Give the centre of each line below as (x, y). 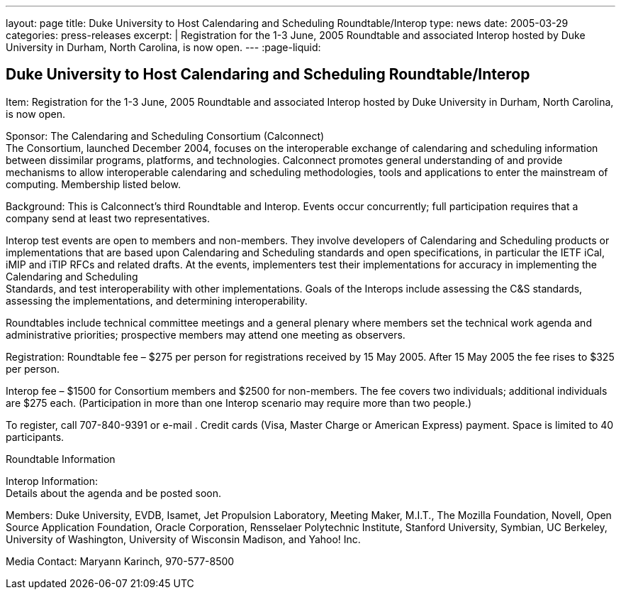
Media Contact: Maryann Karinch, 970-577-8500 (120, 561)
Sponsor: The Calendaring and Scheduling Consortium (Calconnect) (165, 136)
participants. (35, 437)
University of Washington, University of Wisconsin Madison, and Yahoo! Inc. (183, 539)
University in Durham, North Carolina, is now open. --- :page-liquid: (163, 47)
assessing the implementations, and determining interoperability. (157, 300)
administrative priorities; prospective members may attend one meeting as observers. (206, 334)
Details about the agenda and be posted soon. (113, 493)
